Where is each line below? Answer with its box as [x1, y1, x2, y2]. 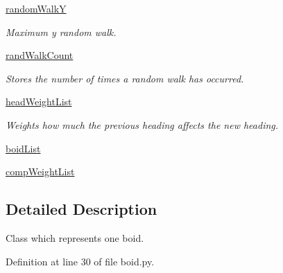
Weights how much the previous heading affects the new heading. [6, 117, 279, 132]
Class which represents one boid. [6, 230, 144, 245]
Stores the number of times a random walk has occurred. [6, 71, 244, 85]
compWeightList [6, 164, 75, 179]
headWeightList [6, 94, 72, 109]
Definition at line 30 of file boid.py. [6, 254, 155, 268]
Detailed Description [6, 198, 157, 220]
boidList [6, 141, 41, 155]
